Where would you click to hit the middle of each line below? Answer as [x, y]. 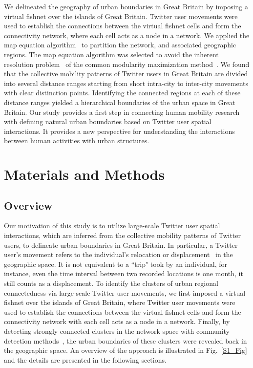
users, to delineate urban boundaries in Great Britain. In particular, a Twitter [121, 245]
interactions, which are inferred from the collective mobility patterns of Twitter [122, 235]
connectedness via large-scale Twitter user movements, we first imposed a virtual [125, 292]
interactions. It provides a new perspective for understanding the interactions [119, 131]
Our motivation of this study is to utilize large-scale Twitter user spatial [112, 226]
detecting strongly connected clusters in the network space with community [117, 331]
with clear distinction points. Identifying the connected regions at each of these [122, 93]
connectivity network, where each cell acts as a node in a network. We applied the [127, 35]
